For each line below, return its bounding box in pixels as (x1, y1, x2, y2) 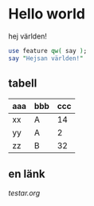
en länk (8, 167, 45, 180)
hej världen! (8, 31, 48, 41)
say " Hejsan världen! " (8, 54, 84, 63)
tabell (8, 77, 37, 91)
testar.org (8, 188, 41, 198)
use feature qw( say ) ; (8, 46, 88, 55)
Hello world (8, 5, 86, 23)
